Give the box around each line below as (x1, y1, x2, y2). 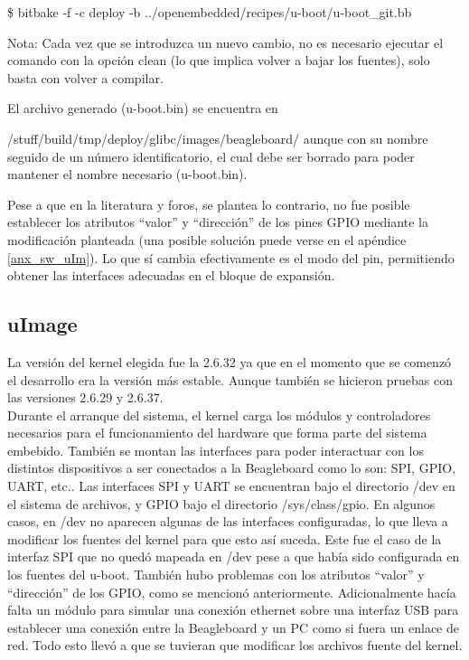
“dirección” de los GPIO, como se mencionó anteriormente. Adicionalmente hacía (7, 582, 456, 601)
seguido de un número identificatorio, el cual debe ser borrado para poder (7, 146, 415, 165)
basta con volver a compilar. (7, 68, 164, 87)
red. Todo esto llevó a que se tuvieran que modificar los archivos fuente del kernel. (7, 636, 463, 655)
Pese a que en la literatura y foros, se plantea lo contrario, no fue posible (7, 194, 410, 213)
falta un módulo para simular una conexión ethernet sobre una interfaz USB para (7, 600, 459, 619)
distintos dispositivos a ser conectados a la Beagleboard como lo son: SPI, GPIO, (7, 458, 456, 477)
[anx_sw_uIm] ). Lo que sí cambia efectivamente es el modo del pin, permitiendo (7, 248, 455, 267)
